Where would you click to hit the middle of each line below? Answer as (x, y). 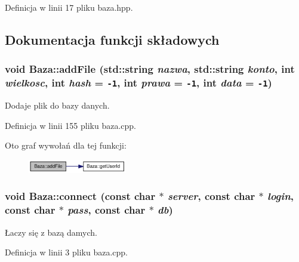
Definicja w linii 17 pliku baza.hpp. (69, 7)
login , (280, 196)
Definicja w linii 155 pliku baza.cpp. (70, 125)
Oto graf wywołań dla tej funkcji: (66, 145)
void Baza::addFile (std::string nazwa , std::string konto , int (150, 69)
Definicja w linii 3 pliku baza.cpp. (66, 252)
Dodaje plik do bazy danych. (57, 105)
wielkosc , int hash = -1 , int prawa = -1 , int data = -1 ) (138, 83)
